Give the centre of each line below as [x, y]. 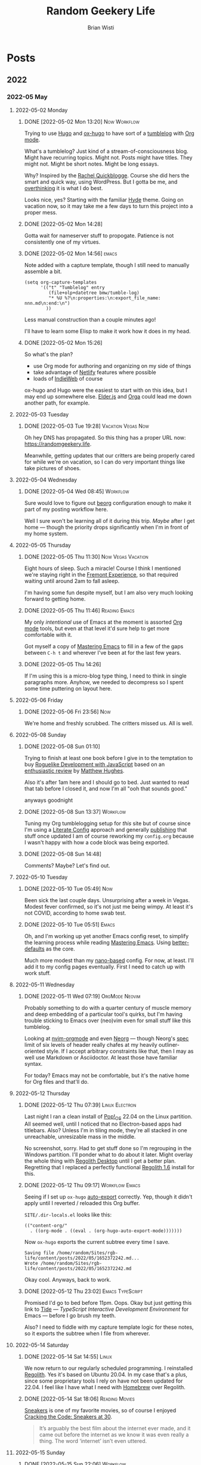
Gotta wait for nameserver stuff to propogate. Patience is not [99, 235]
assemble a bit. [43, 271]
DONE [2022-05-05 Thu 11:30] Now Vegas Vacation [86, 556]
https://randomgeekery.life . [58, 444]
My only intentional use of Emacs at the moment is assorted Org [103, 622]
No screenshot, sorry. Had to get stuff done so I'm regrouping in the [108, 1148]
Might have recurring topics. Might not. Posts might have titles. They [108, 157]
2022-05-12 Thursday [43, 1093]
